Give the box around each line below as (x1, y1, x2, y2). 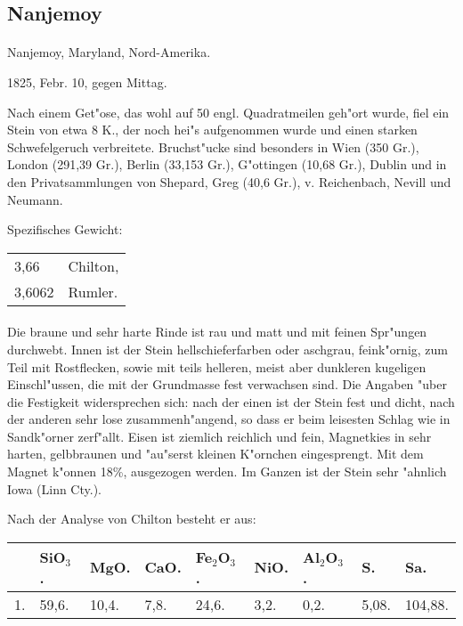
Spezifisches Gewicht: (7, 220, 123, 239)
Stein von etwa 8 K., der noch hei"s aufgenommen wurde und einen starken (7, 120, 418, 139)
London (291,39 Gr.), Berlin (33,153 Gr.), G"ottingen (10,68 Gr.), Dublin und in (7, 155, 447, 174)
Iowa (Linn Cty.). (7, 479, 102, 498)
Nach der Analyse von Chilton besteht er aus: (7, 509, 256, 528)
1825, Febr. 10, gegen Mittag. (7, 72, 167, 91)
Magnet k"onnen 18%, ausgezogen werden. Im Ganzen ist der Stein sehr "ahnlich (7, 462, 447, 481)
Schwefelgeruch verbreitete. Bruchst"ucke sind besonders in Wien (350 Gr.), (7, 137, 419, 156)
